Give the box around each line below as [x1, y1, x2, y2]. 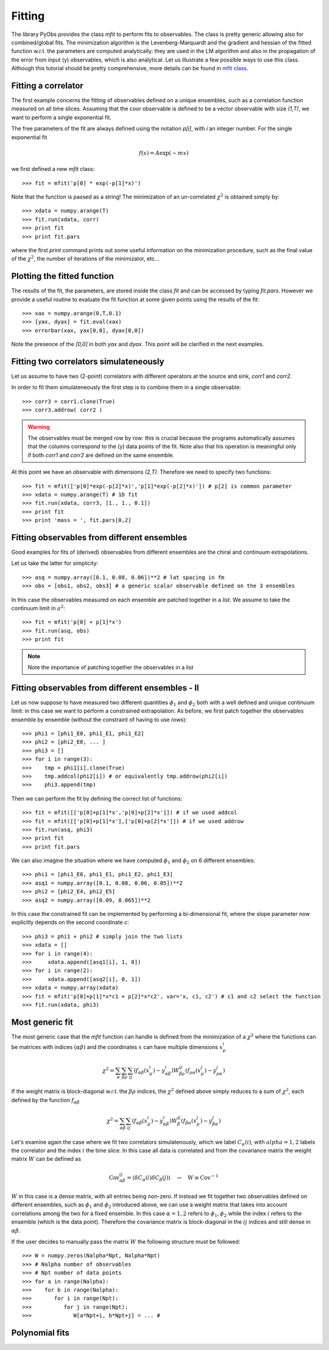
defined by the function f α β [11, 1096, 80, 1105]
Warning [27, 423, 50, 430]
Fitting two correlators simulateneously [11, 356, 164, 366]
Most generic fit [11, 1017, 73, 1027]
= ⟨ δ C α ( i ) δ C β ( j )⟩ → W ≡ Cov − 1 [127, 1173, 219, 1183]
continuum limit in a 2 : [11, 604, 65, 612]
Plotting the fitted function [11, 271, 114, 281]
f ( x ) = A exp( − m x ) [138, 150, 189, 156]
